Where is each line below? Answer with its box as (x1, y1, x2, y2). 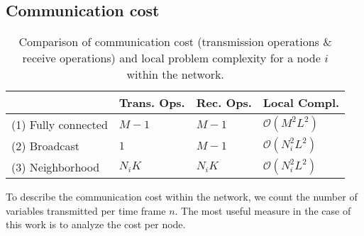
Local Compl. (263, 94, 340, 111)
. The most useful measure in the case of (175, 203, 351, 218)
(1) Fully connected (11, 116, 108, 133)
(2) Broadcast (11, 137, 79, 154)
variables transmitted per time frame (6, 203, 166, 218)
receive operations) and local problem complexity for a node (22, 50, 321, 67)
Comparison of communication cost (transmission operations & (18, 33, 332, 50)
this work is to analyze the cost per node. (6, 217, 186, 232)
